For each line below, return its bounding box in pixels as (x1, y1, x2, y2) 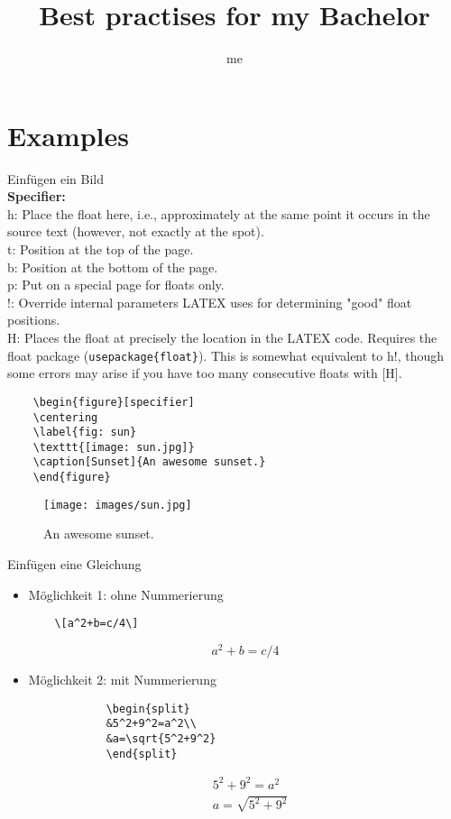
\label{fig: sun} (32, 426, 137, 439)
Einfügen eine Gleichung (7, 555, 142, 574)
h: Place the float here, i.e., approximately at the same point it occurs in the (7, 204, 430, 223)
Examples (7, 116, 129, 153)
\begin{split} (106, 702, 190, 715)
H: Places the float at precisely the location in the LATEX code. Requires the (7, 328, 437, 346)
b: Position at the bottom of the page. (7, 257, 218, 276)
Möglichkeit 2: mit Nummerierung (28, 669, 216, 688)
